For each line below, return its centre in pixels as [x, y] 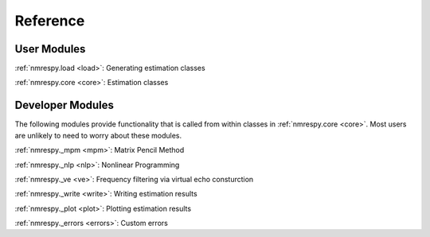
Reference [50, 21]
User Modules [50, 49]
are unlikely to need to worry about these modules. [98, 135]
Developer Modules [64, 105]
